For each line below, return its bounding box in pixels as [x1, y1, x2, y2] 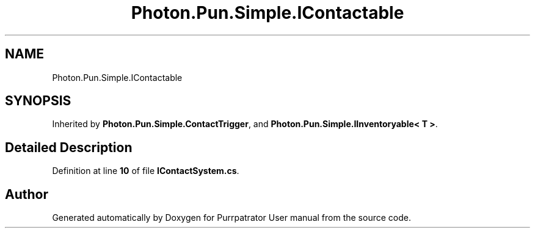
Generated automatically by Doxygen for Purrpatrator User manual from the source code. [52, 212, 411, 223]
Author [5, 186, 48, 202]
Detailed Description [5, 139, 133, 155]
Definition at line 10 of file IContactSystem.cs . [52, 165, 239, 176]
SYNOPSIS [5, 93, 71, 109]
